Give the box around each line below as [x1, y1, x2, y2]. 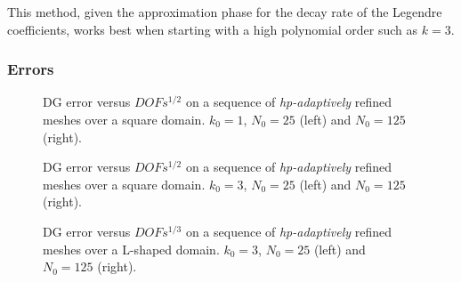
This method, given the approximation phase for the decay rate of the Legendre [7, 3, 442, 20]
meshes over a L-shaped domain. [43, 239, 220, 258]
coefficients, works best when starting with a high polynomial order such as [7, 20, 418, 38]
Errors [7, 58, 54, 80]
